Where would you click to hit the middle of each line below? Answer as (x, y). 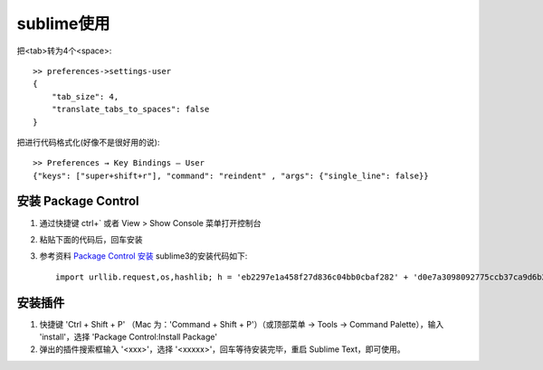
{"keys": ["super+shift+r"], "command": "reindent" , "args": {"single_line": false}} (231, 176)
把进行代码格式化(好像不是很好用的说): (88, 142)
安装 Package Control (78, 201)
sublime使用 (63, 24)
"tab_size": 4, (85, 96)
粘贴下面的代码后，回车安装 (91, 239)
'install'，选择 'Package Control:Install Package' (128, 337)
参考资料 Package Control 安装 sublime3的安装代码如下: (143, 256)
